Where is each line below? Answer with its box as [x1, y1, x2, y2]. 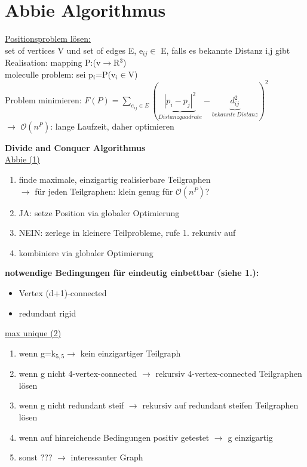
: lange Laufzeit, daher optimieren [50, 119, 174, 132]
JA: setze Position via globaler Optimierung [19, 206, 180, 219]
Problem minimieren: [5, 94, 82, 106]
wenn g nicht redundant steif [19, 399, 124, 411]
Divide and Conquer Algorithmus [5, 141, 146, 153]
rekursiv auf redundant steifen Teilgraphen [142, 399, 299, 411]
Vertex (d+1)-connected [19, 286, 107, 299]
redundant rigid [19, 306, 76, 319]
